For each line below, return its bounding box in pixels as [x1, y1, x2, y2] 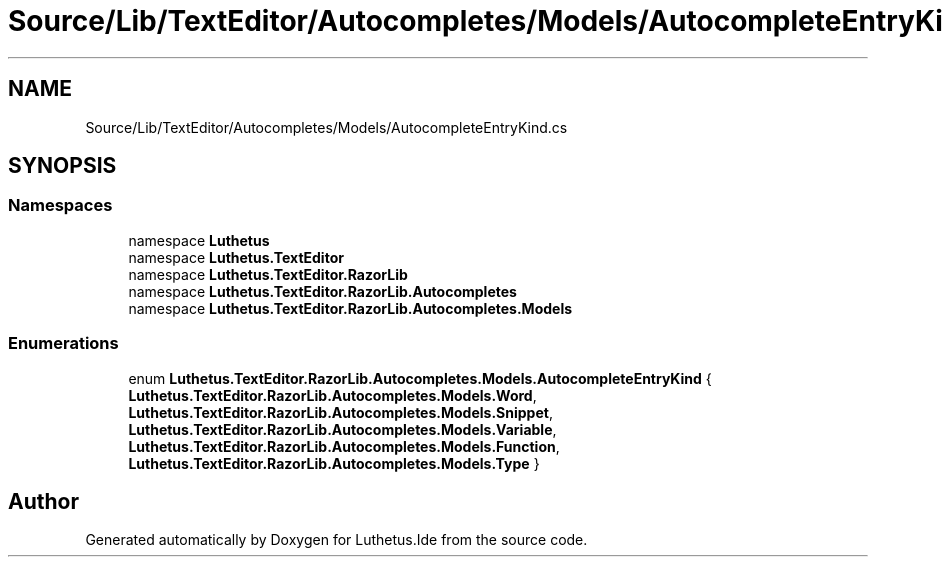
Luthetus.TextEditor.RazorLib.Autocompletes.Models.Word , [128, 386, 537, 404]
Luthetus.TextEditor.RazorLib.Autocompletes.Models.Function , [128, 437, 560, 455]
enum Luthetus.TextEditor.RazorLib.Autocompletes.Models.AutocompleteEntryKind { [128, 369, 712, 387]
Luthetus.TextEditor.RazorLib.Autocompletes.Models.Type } [128, 454, 540, 472]
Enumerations [8, 333, 119, 354]
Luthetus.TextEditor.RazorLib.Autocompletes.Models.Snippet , [128, 403, 553, 421]
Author [8, 488, 79, 514]
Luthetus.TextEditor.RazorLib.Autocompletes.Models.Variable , [128, 420, 557, 438]
